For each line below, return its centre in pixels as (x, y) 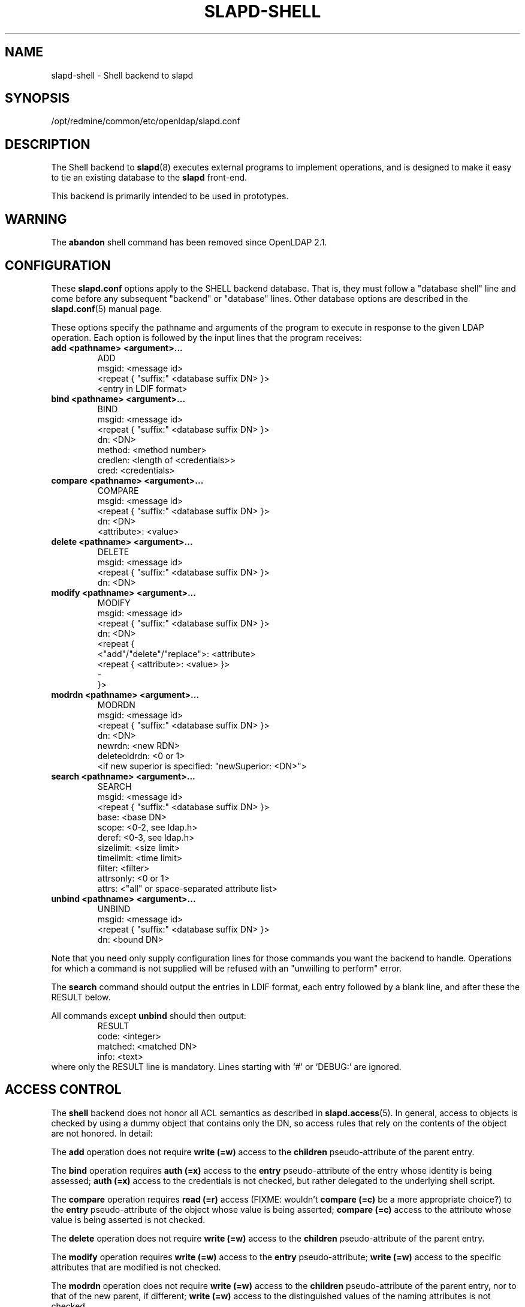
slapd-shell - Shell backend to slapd (122, 75)
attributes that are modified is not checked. (136, 1267)
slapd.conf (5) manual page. (107, 308)
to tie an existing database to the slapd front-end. (149, 178)
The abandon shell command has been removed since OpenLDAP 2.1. (189, 242)
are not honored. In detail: (102, 1133)
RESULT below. (81, 997)
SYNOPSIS (37, 98)
